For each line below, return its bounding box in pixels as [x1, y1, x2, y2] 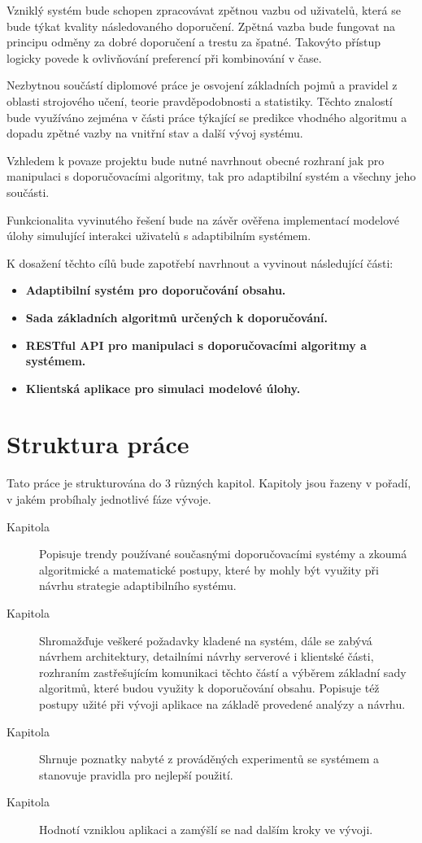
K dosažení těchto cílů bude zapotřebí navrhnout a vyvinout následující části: [7, 254, 394, 271]
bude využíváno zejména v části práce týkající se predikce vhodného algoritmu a [7, 108, 407, 125]
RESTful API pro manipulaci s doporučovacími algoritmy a [25, 336, 367, 353]
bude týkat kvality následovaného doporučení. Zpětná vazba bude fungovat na [7, 17, 396, 34]
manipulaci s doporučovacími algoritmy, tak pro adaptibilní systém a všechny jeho [7, 168, 416, 185]
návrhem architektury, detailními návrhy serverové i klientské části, [39, 648, 374, 665]
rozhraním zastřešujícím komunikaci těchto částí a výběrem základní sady [39, 663, 407, 680]
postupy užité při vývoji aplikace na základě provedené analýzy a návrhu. [39, 695, 406, 712]
